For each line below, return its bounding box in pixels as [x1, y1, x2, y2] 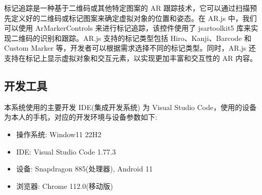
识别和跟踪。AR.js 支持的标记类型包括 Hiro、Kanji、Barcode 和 [40, 32, 252, 43]
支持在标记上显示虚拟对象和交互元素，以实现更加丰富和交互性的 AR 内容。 [4, 52, 257, 63]
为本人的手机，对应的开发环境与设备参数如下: [4, 112, 157, 122]
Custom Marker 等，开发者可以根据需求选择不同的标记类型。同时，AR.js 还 [4, 42, 256, 53]
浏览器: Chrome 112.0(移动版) [16, 180, 114, 191]
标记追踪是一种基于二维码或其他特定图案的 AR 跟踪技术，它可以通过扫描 [4, 3, 250, 13]
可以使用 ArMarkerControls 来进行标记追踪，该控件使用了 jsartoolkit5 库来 [4, 23, 251, 33]
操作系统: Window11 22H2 [16, 128, 102, 139]
